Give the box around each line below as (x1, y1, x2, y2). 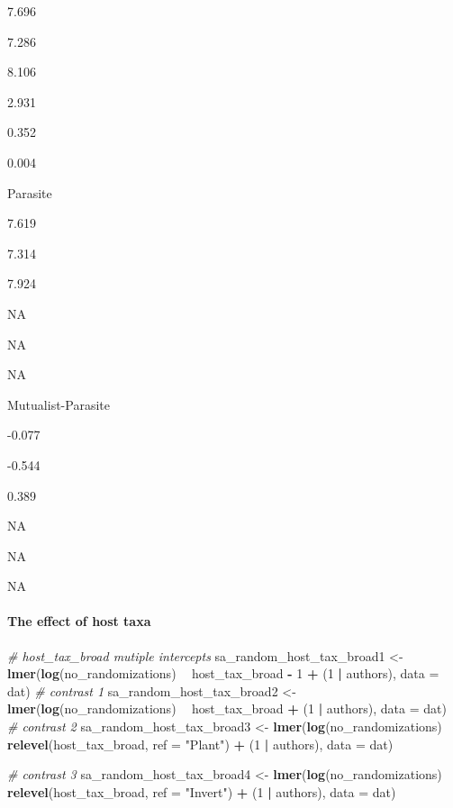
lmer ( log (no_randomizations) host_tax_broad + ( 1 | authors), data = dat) (7, 699, 447, 718)
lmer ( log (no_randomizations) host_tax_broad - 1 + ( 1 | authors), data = (7, 664, 439, 683)
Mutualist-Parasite (7, 395, 110, 413)
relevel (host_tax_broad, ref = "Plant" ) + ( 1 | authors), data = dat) (7, 734, 394, 753)
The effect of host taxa (7, 612, 151, 631)
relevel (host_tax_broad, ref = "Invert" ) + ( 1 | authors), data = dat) (7, 782, 396, 801)
